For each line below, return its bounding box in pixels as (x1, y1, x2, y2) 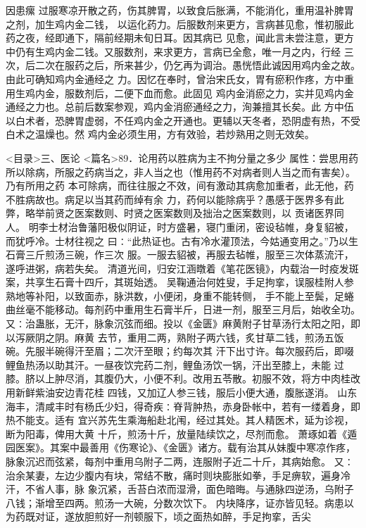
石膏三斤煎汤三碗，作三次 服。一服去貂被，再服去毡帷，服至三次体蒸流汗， (6, 247, 354, 262)
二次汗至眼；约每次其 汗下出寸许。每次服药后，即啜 (113, 344, 354, 358)
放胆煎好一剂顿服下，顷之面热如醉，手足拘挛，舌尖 (74, 509, 311, 524)
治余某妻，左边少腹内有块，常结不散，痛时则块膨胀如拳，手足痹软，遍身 (6, 467, 341, 482)
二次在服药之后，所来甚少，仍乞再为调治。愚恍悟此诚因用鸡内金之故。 (34, 58, 360, 73)
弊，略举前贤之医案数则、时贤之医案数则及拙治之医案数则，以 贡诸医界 (6, 206, 334, 220)
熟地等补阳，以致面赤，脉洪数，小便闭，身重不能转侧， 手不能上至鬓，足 (6, 288, 344, 303)
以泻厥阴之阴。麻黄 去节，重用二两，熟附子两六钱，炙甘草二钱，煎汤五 (6, 329, 334, 344)
